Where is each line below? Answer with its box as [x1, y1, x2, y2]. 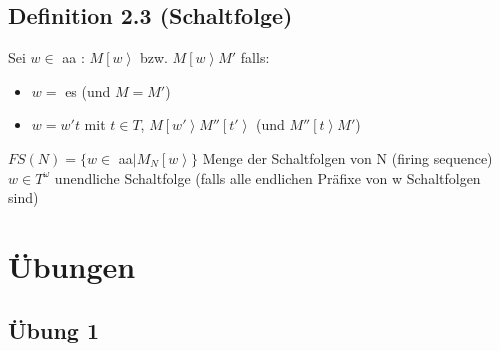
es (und [65, 80, 111, 101]
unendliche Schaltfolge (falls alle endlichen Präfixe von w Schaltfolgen [54, 167, 481, 188]
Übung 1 [8, 314, 100, 345]
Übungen [8, 245, 136, 286]
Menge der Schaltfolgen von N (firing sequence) [202, 147, 493, 168]
